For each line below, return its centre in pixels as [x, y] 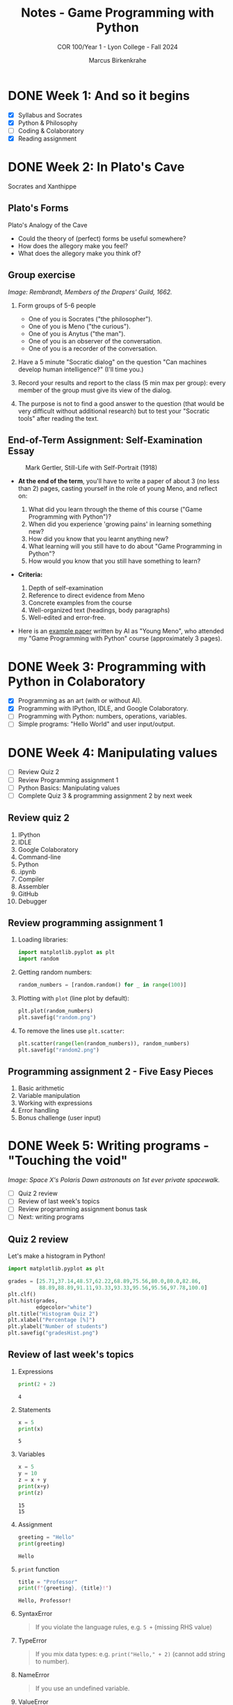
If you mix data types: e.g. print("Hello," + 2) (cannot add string [130, 1654]
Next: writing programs [51, 1217]
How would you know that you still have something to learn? [114, 561]
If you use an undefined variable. [82, 1688]
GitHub [28, 894]
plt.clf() [22, 1294]
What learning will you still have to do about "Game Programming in [125, 547]
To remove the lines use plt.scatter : [71, 1031]
